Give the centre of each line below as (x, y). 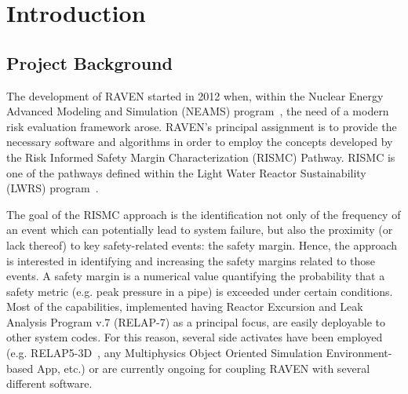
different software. (49, 383)
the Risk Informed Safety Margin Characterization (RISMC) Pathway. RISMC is (201, 157)
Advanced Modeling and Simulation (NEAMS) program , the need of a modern (198, 111)
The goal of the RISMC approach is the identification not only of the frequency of (204, 214)
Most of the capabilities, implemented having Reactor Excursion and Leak (185, 306)
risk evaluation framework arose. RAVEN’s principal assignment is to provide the (202, 126)
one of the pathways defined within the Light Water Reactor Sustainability (186, 172)
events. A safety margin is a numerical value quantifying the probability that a (196, 276)
